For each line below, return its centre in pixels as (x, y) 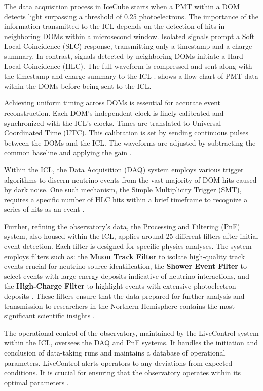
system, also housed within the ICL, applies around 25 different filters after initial (131, 236)
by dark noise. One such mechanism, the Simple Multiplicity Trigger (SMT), (123, 189)
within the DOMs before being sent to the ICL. (78, 85)
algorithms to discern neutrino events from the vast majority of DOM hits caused (130, 179)
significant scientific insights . (49, 316)
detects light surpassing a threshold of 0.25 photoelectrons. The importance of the (131, 16)
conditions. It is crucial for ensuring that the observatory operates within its (122, 372)
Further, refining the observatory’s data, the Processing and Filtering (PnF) (122, 226)
